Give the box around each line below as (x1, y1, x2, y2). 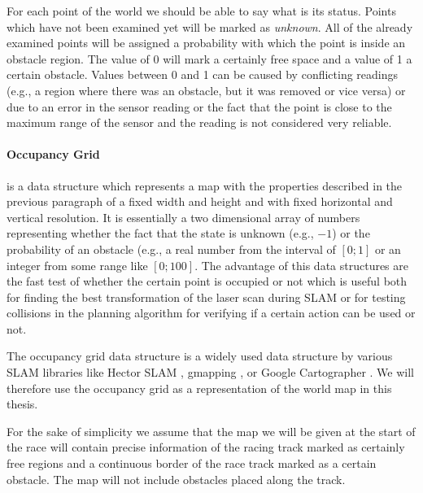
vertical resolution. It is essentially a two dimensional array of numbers (7, 208, 360, 225)
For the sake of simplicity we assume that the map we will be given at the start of (7, 422, 416, 439)
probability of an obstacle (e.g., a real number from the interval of (7, 240, 336, 257)
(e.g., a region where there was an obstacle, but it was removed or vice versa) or (7, 81, 406, 98)
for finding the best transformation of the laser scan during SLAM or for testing (7, 288, 406, 305)
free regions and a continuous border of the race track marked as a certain (7, 455, 377, 472)
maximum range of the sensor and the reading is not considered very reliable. (7, 114, 392, 131)
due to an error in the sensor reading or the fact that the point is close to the (7, 98, 392, 115)
